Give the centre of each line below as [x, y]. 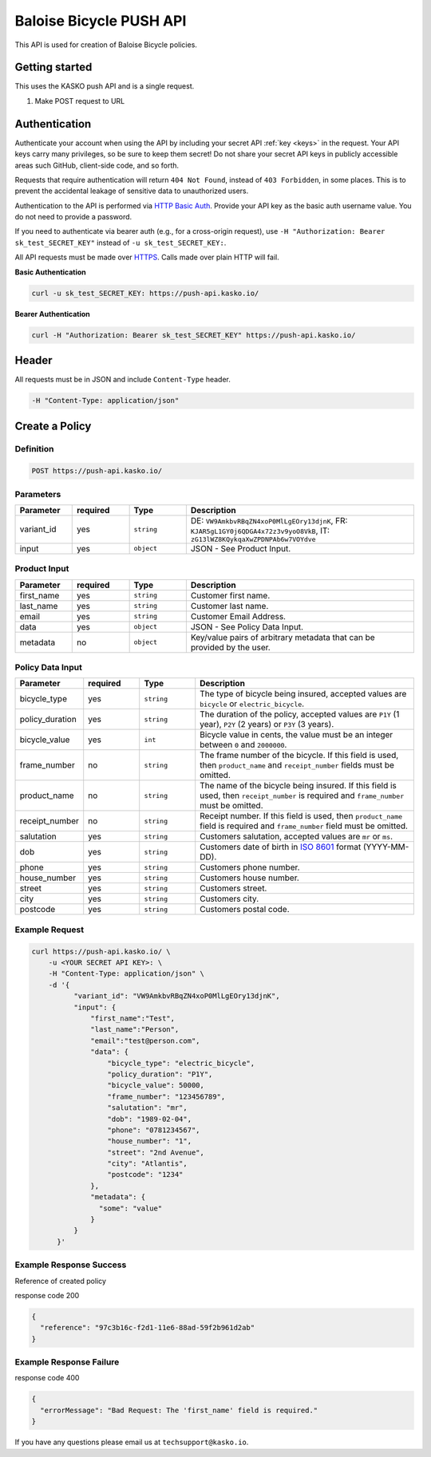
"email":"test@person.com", [145, 1040]
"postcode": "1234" [145, 1175]
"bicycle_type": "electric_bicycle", [181, 1063]
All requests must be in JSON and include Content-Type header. [123, 380]
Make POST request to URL [80, 101]
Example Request [49, 930]
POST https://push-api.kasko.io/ [97, 471]
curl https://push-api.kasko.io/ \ [101, 951]
